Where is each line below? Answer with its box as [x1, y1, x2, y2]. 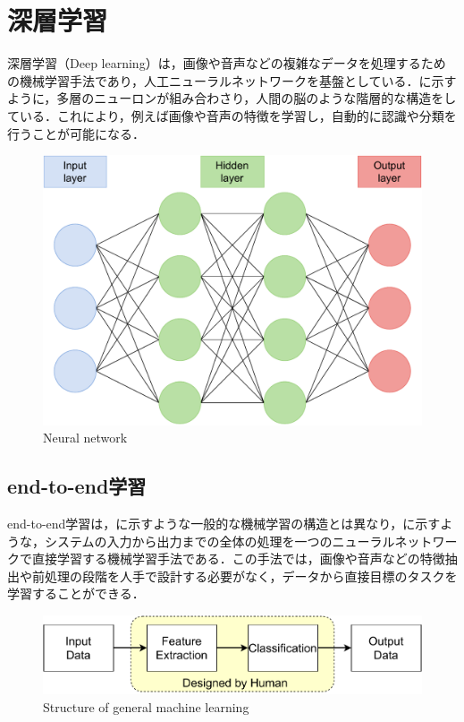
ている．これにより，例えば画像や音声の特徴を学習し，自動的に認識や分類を [7, 106, 457, 125]
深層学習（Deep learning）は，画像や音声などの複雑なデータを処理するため [7, 54, 446, 73]
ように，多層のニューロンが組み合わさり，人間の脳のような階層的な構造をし [7, 89, 457, 107]
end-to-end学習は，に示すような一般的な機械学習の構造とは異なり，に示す [7, 513, 441, 532]
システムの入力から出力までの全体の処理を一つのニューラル [44, 531, 395, 550]
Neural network [43, 428, 128, 447]
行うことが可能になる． [7, 124, 145, 142]
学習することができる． [7, 584, 145, 603]
